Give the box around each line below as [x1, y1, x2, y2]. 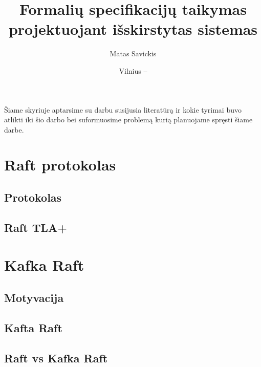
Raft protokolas [4, 154, 116, 175]
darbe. [4, 124, 24, 135]
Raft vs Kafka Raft [4, 350, 108, 365]
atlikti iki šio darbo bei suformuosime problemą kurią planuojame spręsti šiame [4, 114, 253, 125]
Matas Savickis [110, 48, 157, 59]
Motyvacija [4, 289, 64, 305]
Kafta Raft [4, 319, 62, 335]
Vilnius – [119, 65, 147, 76]
